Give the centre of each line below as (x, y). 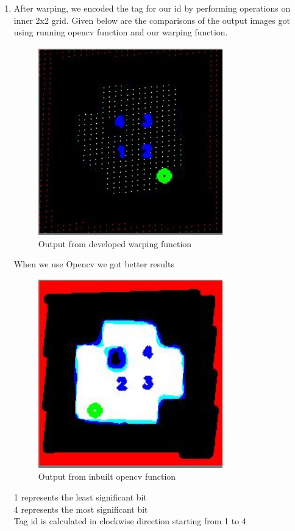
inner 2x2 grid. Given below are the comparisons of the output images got (152, 20)
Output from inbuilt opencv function (107, 476)
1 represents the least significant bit (80, 497)
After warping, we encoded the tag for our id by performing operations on (152, 8)
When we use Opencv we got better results (94, 264)
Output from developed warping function (115, 243)
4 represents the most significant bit (81, 509)
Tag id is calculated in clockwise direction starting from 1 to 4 (130, 521)
